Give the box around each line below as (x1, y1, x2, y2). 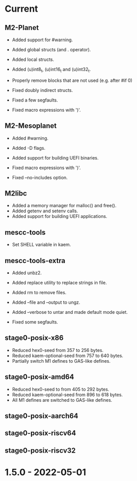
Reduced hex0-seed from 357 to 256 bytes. (12, 347, 104, 353)
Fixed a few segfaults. (12, 97, 59, 103)
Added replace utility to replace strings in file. (12, 280, 107, 286)
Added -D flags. (12, 145, 46, 151)
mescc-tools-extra (5, 256, 66, 265)
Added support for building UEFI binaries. (12, 154, 99, 161)
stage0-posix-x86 (5, 334, 64, 342)
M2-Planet (5, 23, 39, 32)
